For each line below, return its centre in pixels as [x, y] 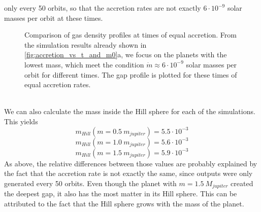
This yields [21, 121]
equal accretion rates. [58, 84]
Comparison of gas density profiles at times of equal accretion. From [130, 35]
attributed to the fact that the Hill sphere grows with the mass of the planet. [124, 203]
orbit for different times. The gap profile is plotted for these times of [131, 74]
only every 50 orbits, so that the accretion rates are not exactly [103, 8]
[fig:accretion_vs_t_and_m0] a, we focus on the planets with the [126, 55]
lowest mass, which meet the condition [84, 64]
